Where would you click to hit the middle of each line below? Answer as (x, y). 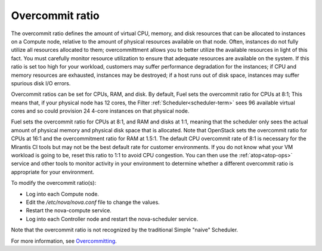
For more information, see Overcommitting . (64, 241)
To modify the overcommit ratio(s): (54, 183)
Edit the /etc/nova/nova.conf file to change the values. (93, 202)
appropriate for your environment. (53, 172)
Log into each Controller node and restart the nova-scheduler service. (112, 219)
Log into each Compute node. (63, 194)
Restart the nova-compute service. (69, 210)
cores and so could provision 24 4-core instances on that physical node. (100, 111)
